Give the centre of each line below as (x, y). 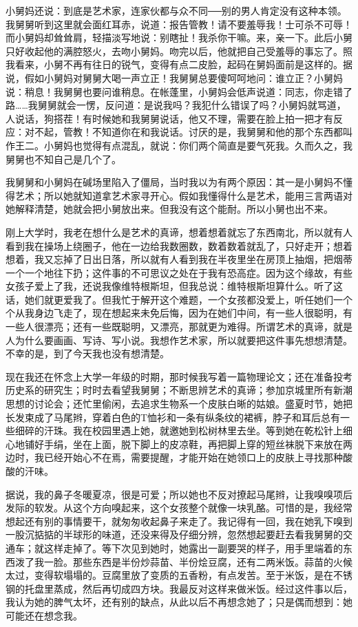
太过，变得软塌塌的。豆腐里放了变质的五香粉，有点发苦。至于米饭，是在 (169, 575)
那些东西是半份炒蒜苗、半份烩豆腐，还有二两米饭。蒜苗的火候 (212, 561)
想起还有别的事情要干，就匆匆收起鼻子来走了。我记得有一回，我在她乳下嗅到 (179, 521)
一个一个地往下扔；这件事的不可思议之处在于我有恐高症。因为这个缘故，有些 (179, 272)
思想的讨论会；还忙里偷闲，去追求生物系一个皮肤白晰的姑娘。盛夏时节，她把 (179, 404)
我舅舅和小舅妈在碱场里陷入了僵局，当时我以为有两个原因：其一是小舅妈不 (174, 182)
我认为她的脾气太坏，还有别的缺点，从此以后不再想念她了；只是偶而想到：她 (179, 602)
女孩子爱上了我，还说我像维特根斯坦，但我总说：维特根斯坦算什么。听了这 (174, 286)
